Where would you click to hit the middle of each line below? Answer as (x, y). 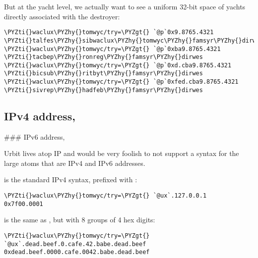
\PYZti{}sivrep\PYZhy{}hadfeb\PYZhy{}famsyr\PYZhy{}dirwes (103, 90)
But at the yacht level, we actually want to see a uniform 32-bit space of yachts (125, 6)
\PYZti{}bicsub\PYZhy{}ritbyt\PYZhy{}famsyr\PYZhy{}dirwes (103, 74)
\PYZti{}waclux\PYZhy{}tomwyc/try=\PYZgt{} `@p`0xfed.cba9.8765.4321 (121, 82)
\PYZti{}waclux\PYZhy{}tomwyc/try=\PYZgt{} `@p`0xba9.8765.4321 (112, 49)
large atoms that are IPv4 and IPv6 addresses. (75, 163)
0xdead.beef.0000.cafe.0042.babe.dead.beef (77, 252)
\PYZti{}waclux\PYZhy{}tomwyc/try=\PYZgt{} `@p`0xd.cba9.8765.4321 (118, 65)
